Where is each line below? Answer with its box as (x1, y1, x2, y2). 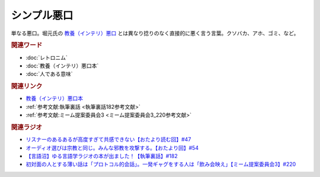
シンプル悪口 (11, 9, 73, 22)
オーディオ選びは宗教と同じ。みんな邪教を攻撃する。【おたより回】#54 (25, 144, 199, 151)
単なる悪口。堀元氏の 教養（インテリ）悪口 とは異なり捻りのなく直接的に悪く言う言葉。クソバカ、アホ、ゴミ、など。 (11, 30, 299, 37)
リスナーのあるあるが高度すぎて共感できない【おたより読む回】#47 (25, 136, 191, 143)
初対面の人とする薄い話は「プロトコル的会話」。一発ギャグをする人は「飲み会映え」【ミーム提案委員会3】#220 (25, 160, 296, 168)
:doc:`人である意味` (25, 70, 73, 78)
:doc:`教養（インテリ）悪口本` (25, 62, 99, 69)
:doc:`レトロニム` (25, 54, 68, 61)
